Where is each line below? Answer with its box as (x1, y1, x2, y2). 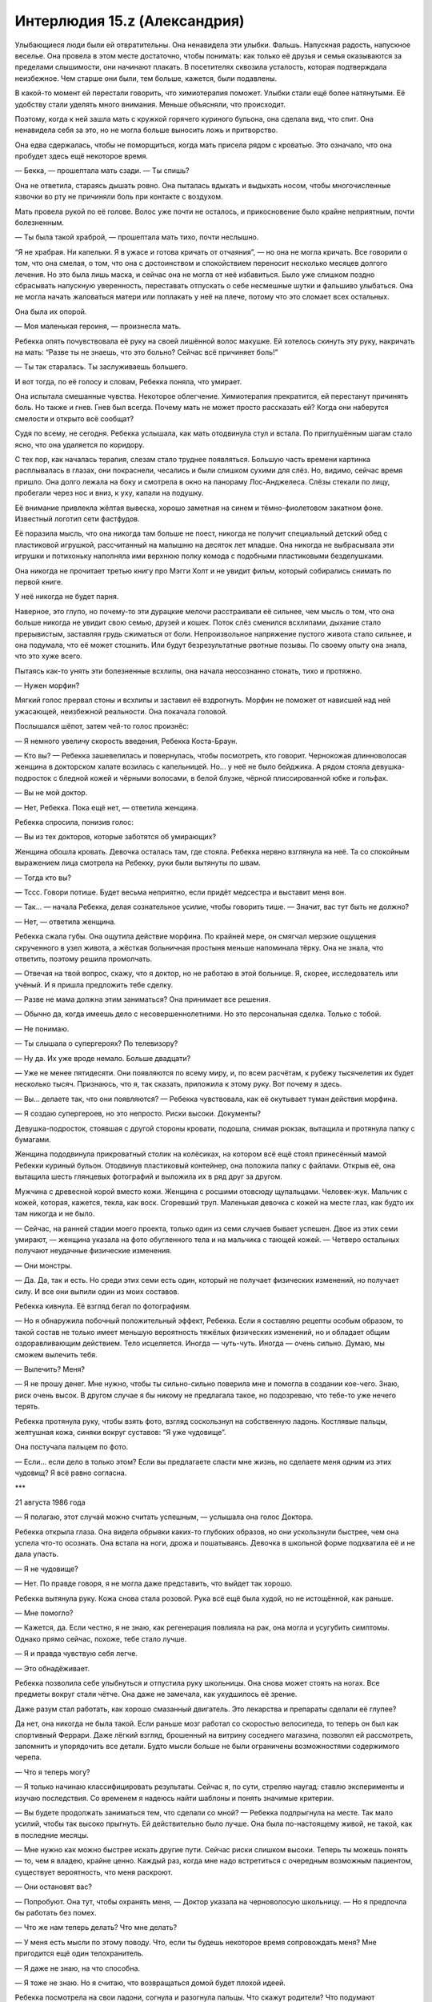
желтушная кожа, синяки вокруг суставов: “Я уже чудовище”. (14, 1427, 227, 1437)
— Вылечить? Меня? (14, 1365, 86, 1373)
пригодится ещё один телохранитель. (14, 1948, 144, 1958)
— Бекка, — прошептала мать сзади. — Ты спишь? (14, 166, 190, 175)
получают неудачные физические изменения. (14, 1246, 172, 1256)
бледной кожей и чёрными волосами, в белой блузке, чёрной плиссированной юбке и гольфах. (58, 773, 388, 782)
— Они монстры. (14, 1260, 73, 1270)
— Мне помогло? (14, 1608, 74, 1618)
